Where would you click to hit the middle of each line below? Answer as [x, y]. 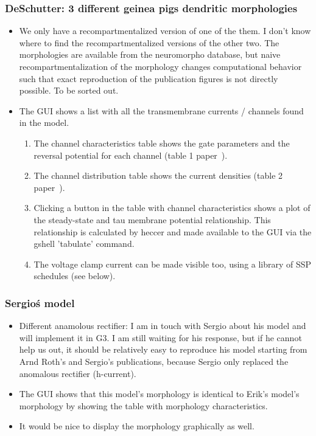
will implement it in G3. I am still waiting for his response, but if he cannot [160, 337]
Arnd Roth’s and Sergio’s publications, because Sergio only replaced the [154, 361]
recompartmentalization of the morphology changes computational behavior [160, 66]
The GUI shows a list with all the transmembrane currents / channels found [161, 110]
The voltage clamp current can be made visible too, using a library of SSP [173, 264]
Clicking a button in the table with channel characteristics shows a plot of [172, 208]
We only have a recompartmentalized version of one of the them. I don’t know [165, 31]
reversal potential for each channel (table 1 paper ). [131, 155]
